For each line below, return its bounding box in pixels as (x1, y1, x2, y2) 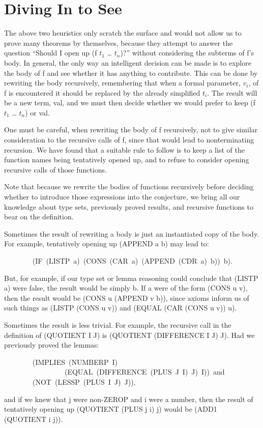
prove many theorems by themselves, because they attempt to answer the (4, 37, 233, 48)
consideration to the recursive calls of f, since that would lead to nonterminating (4, 134, 254, 145)
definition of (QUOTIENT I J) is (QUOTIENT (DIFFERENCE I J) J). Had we (4, 329, 255, 340)
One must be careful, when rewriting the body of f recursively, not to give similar (4, 124, 258, 135)
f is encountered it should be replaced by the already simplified (4, 87, 200, 98)
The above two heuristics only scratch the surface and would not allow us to (4, 27, 242, 38)
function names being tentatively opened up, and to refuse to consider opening (4, 154, 249, 165)
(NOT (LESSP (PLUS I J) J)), (32, 376, 136, 387)
